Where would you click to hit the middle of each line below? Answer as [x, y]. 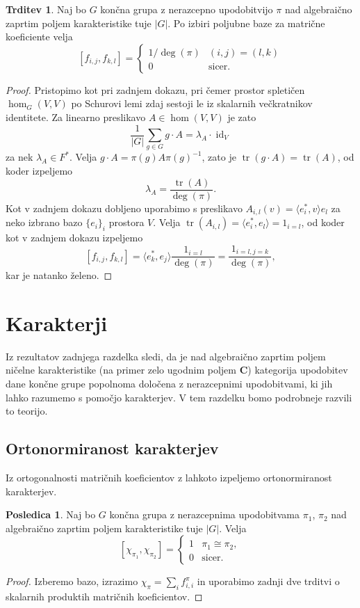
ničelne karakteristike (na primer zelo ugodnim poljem [121, 370]
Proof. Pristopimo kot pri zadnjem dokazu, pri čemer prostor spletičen [155, 89]
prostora [126, 222]
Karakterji [57, 322]
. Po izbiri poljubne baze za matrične [246, 23]
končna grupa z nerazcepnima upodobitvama [205, 514]
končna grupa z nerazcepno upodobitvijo [187, 9]
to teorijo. [27, 411]
